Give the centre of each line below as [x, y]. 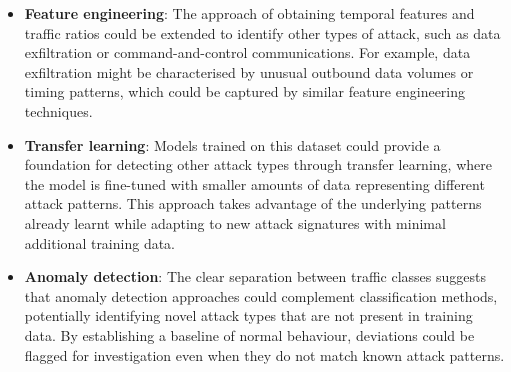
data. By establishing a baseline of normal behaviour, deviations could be [249, 334]
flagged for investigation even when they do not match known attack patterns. [264, 354]
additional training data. [100, 242]
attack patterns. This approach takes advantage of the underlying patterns [253, 203]
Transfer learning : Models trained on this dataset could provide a [232, 144]
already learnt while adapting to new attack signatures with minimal [235, 222]
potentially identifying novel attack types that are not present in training [248, 315]
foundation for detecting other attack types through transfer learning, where [258, 164]
